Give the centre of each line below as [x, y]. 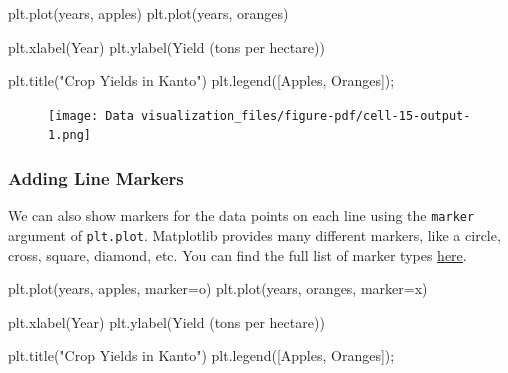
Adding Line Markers [96, 178]
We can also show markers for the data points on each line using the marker [241, 215]
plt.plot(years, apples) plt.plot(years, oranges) [148, 13]
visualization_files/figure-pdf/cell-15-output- [306, 115]
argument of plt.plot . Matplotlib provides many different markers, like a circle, [254, 234]
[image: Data [91, 115]
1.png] [69, 135]
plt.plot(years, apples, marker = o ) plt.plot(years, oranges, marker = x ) [218, 288]
